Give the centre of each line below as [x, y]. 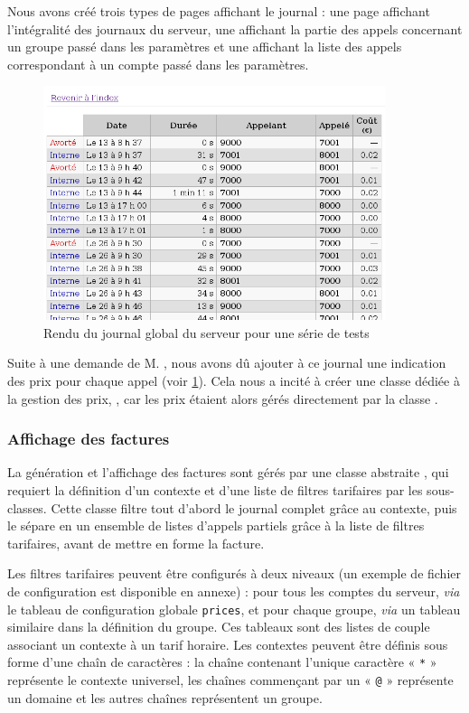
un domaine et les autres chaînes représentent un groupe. [165, 697]
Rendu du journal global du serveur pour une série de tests [206, 332]
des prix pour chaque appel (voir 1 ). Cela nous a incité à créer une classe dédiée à [234, 380]
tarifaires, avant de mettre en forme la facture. [136, 543]
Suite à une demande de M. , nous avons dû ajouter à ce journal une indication [227, 363]
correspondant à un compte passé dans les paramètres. [158, 64]
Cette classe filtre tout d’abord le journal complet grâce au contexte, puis [254, 507]
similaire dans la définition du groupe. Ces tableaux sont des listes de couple [219, 627]
